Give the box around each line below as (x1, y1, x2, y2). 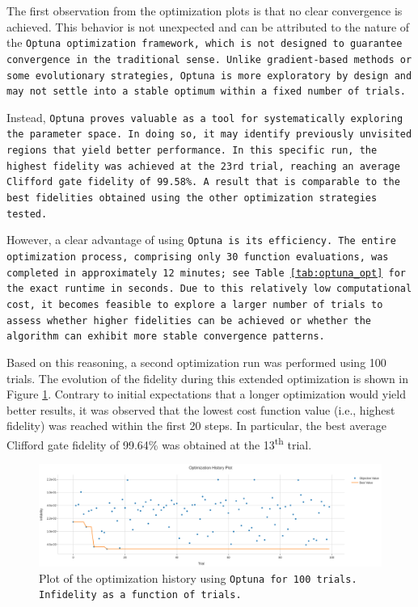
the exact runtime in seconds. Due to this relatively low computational (6, 283, 412, 295)
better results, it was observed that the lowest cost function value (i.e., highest (6, 401, 395, 418)
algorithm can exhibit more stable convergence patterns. (6, 331, 325, 343)
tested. (6, 208, 48, 220)
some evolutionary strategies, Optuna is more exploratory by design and (6, 70, 412, 82)
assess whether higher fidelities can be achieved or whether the (6, 314, 372, 327)
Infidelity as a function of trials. (39, 589, 242, 601)
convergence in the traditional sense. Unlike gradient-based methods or (6, 53, 412, 65)
